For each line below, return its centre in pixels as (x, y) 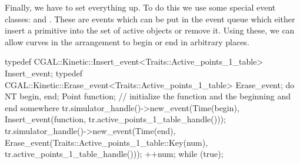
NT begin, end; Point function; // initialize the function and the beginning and (148, 96)
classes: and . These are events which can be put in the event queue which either (150, 19)
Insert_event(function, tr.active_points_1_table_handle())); (115, 119)
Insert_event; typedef (44, 73)
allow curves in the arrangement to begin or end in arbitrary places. (127, 41)
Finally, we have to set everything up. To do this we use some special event (140, 7)
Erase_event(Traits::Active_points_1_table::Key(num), (106, 142)
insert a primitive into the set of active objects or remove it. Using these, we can (150, 30)
